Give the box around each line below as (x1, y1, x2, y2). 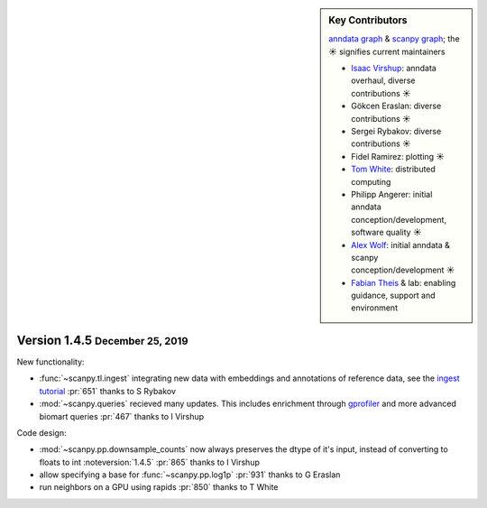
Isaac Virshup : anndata (351, 63, 436, 74)
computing (351, 176, 391, 187)
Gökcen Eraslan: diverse (351, 100, 442, 112)
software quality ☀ (351, 226, 422, 238)
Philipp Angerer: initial (351, 189, 433, 199)
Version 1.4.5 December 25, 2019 (16, 332, 188, 347)
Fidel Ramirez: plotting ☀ (351, 151, 446, 162)
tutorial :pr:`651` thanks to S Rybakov (39, 385, 176, 396)
